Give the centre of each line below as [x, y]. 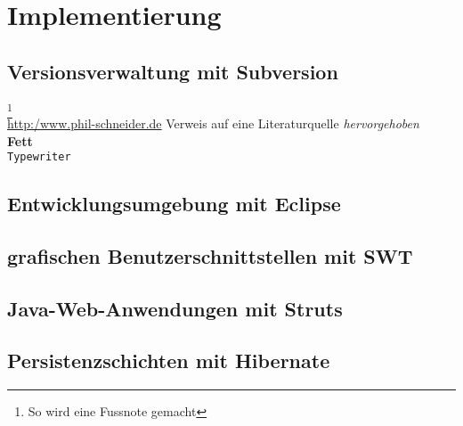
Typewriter [39, 157]
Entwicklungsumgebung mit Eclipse [174, 204]
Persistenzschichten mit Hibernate [169, 360]
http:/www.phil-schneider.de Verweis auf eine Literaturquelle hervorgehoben [213, 123]
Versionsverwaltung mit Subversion [173, 71]
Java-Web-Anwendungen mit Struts [175, 308]
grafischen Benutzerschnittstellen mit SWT [210, 255]
